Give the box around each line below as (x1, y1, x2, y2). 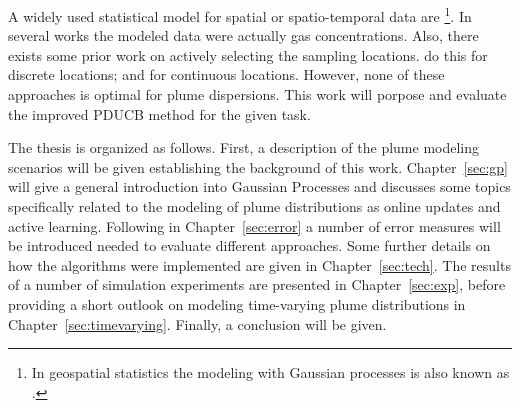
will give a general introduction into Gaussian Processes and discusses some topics (8, 176, 511, 197)
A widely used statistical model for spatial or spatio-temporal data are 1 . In (8, 3, 472, 26)
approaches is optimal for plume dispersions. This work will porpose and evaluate (8, 84, 507, 105)
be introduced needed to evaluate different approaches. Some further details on (8, 235, 491, 256)
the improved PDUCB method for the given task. (8, 103, 311, 124)
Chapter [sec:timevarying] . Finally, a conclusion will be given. (8, 313, 387, 334)
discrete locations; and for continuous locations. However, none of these (8, 64, 445, 85)
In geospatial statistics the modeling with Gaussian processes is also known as (31, 362, 510, 383)
